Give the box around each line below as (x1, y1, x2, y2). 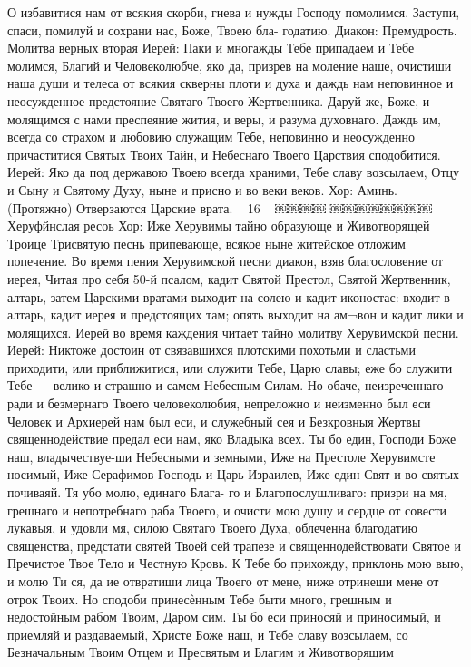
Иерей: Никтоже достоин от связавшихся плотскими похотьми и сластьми (7, 340, 416, 359)
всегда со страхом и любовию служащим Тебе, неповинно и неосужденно (7, 127, 416, 146)
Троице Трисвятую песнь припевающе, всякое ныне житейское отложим (7, 233, 406, 252)
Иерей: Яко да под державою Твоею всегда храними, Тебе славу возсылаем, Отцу (7, 162, 460, 181)
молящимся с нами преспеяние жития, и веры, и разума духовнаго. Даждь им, (7, 109, 441, 128)
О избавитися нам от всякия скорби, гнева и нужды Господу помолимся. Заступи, (7, 3, 460, 21)
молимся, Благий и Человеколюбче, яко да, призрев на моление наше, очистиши (7, 55, 452, 74)
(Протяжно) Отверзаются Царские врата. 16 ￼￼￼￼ (7, 198, 326, 217)
